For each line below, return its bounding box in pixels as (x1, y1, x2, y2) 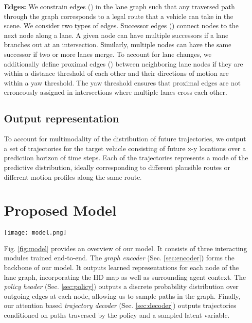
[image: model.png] (4, 229, 67, 237)
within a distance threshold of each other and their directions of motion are (4, 68, 229, 78)
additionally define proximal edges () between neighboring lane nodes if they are (4, 58, 243, 68)
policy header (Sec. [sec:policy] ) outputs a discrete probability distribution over (4, 281, 239, 291)
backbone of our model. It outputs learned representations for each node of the (4, 262, 239, 272)
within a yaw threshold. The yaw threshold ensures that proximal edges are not (4, 77, 241, 87)
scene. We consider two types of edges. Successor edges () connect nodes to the (4, 20, 239, 31)
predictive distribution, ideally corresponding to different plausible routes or (4, 162, 230, 172)
